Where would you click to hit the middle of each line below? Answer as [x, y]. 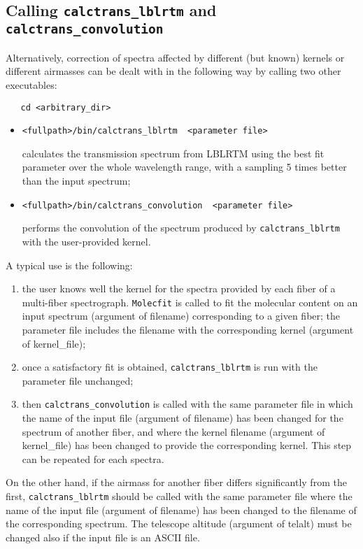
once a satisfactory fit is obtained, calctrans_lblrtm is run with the [170, 367]
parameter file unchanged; [78, 380]
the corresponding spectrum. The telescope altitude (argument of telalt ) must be [179, 523]
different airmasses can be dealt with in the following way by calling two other [173, 71]
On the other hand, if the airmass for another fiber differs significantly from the [176, 482]
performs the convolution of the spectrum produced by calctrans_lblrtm [181, 228]
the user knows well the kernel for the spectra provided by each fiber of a [179, 288]
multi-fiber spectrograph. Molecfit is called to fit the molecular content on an [190, 302]
